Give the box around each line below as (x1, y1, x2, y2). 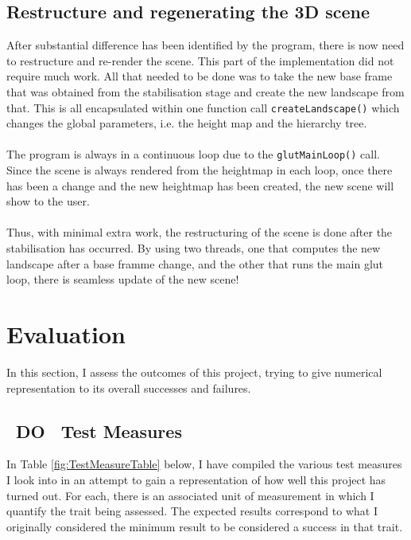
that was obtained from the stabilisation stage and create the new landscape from (6, 83, 405, 100)
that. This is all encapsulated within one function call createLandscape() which (6, 99, 400, 115)
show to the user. (6, 193, 90, 209)
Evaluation (6, 318, 126, 350)
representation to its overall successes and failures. (6, 379, 251, 396)
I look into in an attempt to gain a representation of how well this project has (6, 471, 386, 487)
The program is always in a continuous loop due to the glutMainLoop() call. (6, 146, 380, 162)
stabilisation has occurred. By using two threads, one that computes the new (6, 240, 381, 256)
